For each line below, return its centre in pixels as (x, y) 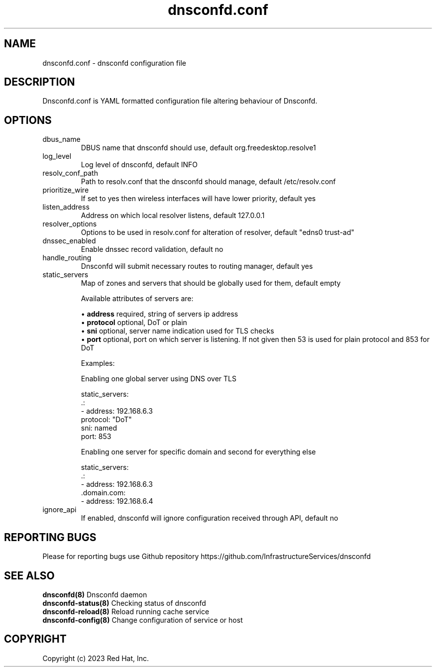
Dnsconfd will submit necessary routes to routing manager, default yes (197, 266)
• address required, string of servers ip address (160, 314)
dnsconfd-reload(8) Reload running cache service (126, 611)
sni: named (99, 428)
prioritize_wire (66, 190)
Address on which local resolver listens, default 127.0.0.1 (173, 216)
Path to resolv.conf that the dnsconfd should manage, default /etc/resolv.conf (208, 182)
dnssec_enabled (69, 241)
